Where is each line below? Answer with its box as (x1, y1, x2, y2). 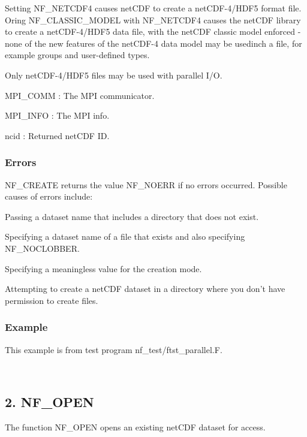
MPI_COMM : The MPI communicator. (5, 89, 155, 101)
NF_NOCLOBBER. (5, 242, 80, 254)
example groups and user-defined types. (5, 49, 150, 61)
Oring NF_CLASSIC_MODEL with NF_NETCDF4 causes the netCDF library (5, 13, 301, 26)
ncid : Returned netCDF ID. (5, 129, 110, 141)
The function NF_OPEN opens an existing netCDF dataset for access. (5, 420, 266, 433)
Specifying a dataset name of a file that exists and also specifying (5, 230, 245, 243)
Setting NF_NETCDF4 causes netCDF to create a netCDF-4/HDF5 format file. (5, 2, 302, 14)
